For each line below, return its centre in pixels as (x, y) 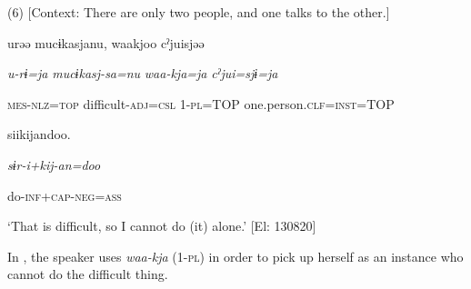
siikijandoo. (39, 134)
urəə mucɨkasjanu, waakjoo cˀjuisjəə (106, 42)
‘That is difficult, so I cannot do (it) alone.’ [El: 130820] (162, 226)
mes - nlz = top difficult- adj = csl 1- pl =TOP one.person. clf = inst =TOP (201, 103)
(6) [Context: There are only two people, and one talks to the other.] (199, 12)
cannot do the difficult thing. (88, 274)
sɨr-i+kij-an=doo (54, 164)
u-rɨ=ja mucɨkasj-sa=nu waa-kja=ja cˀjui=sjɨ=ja (143, 73)
